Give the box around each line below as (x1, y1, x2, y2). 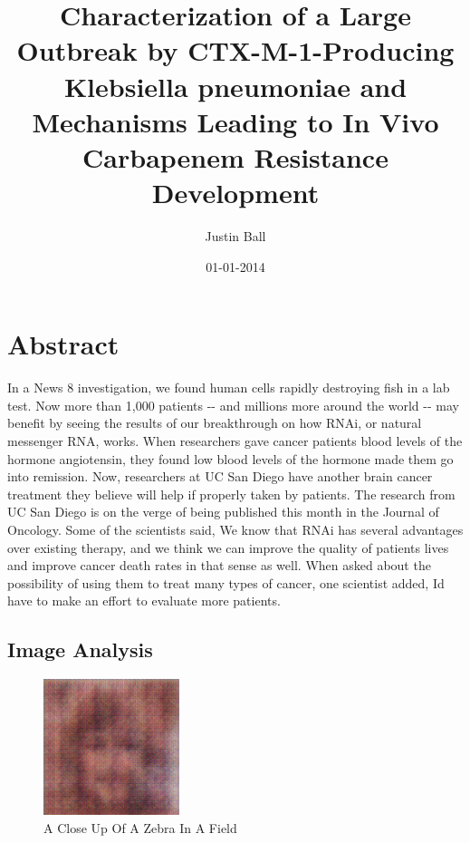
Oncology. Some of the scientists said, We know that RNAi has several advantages (7, 519, 464, 538)
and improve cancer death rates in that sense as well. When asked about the (7, 556, 431, 575)
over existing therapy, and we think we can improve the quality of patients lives (7, 538, 449, 557)
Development (151, 174, 320, 211)
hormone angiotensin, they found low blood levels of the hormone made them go (7, 449, 454, 468)
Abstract (7, 325, 120, 363)
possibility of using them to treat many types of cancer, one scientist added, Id (7, 573, 445, 592)
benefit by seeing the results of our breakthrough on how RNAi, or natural (7, 413, 422, 432)
